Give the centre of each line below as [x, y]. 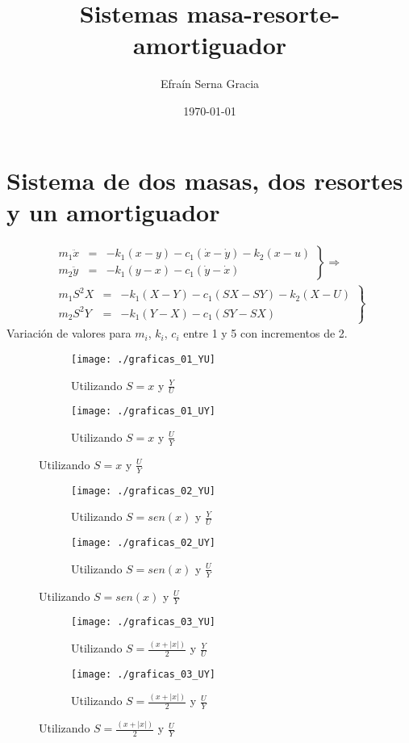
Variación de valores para [69, 333]
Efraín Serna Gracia [210, 84]
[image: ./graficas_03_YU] [143, 622]
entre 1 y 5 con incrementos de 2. [265, 333]
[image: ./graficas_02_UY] [143, 543]
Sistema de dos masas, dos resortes [205, 180]
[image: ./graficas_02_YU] [143, 491]
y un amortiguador [113, 211]
